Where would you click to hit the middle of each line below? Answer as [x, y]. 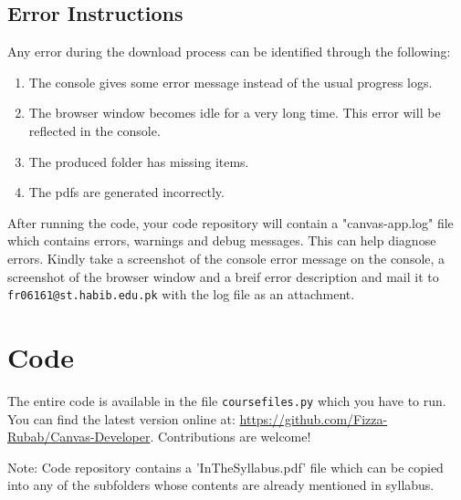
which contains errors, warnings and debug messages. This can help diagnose [222, 240]
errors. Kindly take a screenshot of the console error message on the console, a [226, 258]
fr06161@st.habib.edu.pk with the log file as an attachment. [181, 294]
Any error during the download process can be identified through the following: [229, 52]
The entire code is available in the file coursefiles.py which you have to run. [227, 400]
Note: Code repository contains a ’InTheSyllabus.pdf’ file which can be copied [225, 467]
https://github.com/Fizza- [314, 418]
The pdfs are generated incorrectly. [126, 192]
